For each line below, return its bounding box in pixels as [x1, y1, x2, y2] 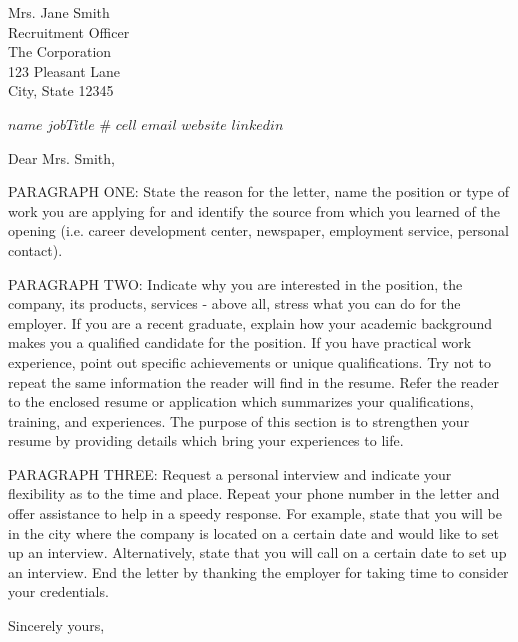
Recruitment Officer [8, 21, 130, 42]
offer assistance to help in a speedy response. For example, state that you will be [8, 503, 502, 524]
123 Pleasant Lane [8, 60, 121, 81]
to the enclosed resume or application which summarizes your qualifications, [8, 391, 474, 412]
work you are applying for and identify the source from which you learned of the [8, 200, 500, 221]
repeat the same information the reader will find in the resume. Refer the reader [8, 371, 500, 392]
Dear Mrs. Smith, [8, 147, 115, 168]
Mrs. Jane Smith [8, 2, 110, 22]
